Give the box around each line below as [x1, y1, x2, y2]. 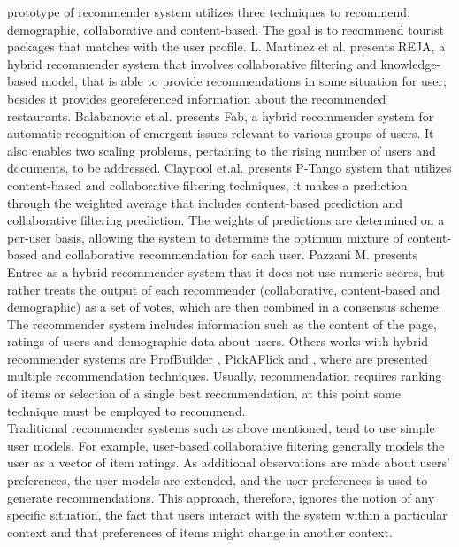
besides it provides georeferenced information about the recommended [7, 89, 386, 107]
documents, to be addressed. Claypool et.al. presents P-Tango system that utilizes [7, 158, 452, 177]
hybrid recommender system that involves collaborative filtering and [7, 54, 377, 73]
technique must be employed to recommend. [7, 401, 246, 420]
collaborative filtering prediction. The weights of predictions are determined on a [7, 211, 445, 229]
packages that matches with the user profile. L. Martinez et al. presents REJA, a [7, 37, 446, 56]
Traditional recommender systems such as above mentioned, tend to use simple [7, 419, 435, 437]
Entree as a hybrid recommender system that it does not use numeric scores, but [7, 262, 445, 281]
